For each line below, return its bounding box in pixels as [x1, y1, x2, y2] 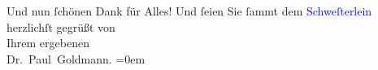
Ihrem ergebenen [7, 34, 89, 51]
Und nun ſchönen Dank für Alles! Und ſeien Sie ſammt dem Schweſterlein [7, 2, 372, 19]
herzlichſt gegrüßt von [7, 18, 115, 35]
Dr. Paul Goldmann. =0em [7, 50, 146, 67]
